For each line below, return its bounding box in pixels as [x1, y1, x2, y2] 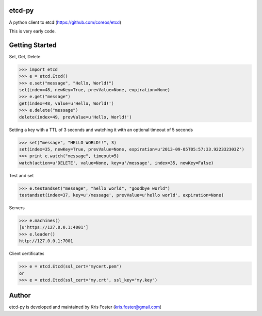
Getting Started [9, 41, 57, 49]
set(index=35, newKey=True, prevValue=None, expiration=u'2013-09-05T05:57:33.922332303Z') [19, 146, 245, 152]
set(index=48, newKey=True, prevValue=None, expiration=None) [19, 87, 170, 92]
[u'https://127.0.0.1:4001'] [19, 225, 89, 230]
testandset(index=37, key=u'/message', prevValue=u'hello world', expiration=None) [19, 192, 224, 198]
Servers [9, 205, 25, 211]
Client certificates [9, 250, 45, 257]
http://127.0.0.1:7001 [19, 238, 73, 244]
